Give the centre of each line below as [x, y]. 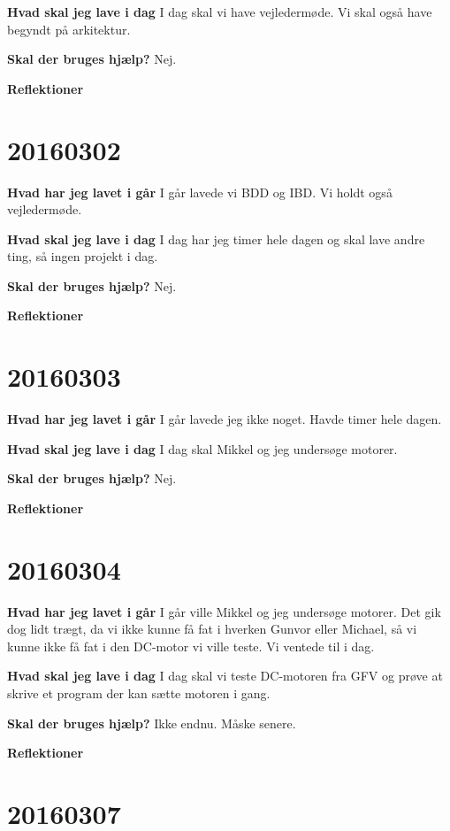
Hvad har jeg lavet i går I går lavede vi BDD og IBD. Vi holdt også [200, 192]
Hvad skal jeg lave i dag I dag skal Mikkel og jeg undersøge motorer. [202, 448]
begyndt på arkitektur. [69, 29]
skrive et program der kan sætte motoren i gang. [139, 693]
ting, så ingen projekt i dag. [83, 256]
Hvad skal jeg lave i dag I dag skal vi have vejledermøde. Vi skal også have [220, 12]
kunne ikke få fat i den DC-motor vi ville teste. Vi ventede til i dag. [191, 646]
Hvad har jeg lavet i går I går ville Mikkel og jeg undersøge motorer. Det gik [224, 611]
